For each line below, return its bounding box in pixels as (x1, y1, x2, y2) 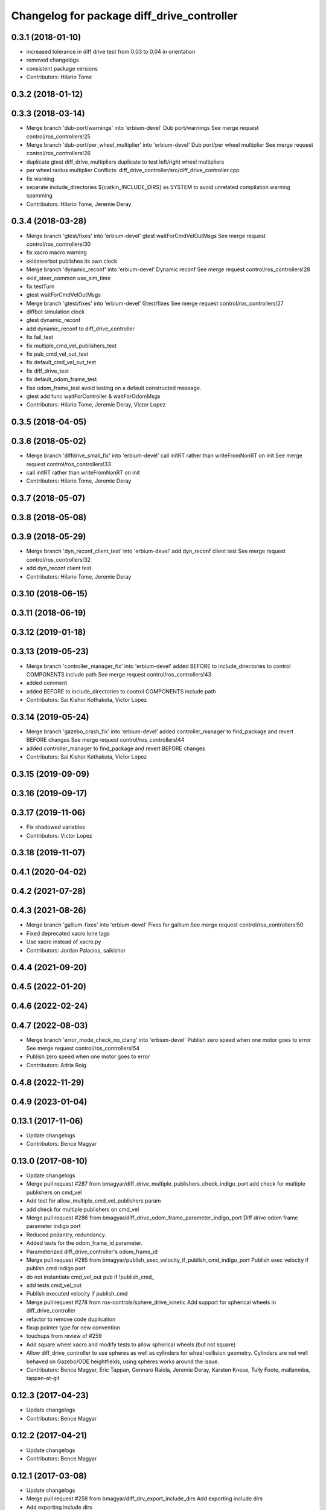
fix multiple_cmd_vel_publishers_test (26, 342, 117, 349)
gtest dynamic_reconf (26, 316, 81, 324)
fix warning (26, 175, 54, 182)
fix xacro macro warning (26, 249, 87, 256)
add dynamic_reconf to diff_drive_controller (26, 325, 135, 332)
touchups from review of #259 (26, 1332, 102, 1340)
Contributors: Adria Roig (26, 1061, 87, 1068)
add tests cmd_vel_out (26, 1282, 81, 1289)
